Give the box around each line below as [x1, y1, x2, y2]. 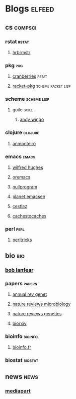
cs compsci [5, 23, 37, 32]
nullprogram [12, 184, 38, 190]
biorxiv [12, 320, 27, 326]
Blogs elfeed [5, 3, 55, 15]
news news [5, 372, 38, 381]
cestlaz [12, 204, 27, 210]
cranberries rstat [12, 73, 47, 79]
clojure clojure [5, 129, 40, 136]
